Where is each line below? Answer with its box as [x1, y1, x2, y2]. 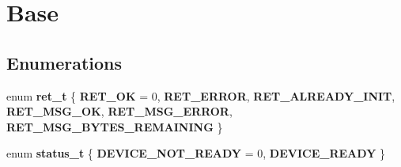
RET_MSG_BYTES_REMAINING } [6, 118, 223, 135]
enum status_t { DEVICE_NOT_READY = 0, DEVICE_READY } [6, 145, 385, 161]
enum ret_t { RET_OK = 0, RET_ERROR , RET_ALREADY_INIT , [6, 87, 395, 104]
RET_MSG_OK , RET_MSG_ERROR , [6, 103, 233, 120]
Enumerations [6, 50, 123, 74]
